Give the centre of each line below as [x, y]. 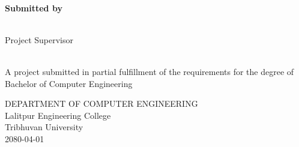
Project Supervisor [39, 39]
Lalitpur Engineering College [58, 115]
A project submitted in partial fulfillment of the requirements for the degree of [149, 71]
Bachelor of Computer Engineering [69, 83]
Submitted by [34, 7]
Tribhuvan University [44, 127]
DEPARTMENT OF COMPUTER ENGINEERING [101, 103]
